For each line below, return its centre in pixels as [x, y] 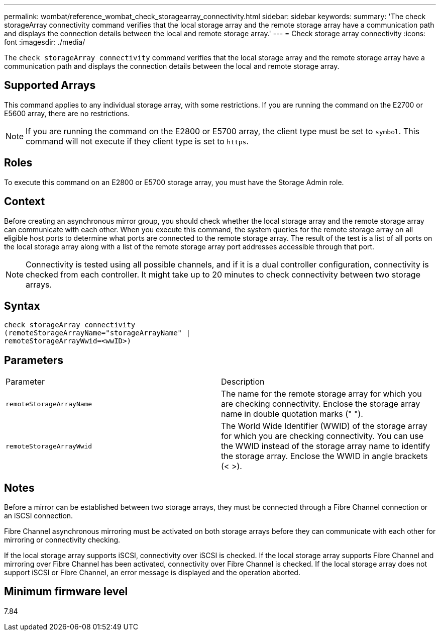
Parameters [34, 360]
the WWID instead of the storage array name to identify [326, 446]
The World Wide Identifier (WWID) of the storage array [324, 426]
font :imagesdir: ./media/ [45, 42]
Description [243, 382]
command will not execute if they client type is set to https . [137, 141]
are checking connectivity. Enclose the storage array [321, 404]
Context [25, 202]
